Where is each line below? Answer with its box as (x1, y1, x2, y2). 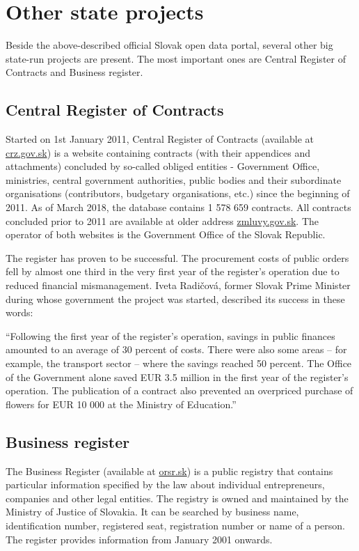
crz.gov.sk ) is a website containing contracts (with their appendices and (6, 145, 311, 160)
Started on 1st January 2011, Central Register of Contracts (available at (6, 132, 314, 146)
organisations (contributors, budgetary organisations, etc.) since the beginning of (6, 186, 350, 201)
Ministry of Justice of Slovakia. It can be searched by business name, (6, 504, 299, 519)
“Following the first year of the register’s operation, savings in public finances (6, 328, 335, 343)
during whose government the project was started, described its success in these (6, 291, 345, 306)
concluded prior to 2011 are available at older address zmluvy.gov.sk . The (6, 213, 319, 228)
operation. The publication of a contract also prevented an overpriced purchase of (6, 383, 353, 398)
